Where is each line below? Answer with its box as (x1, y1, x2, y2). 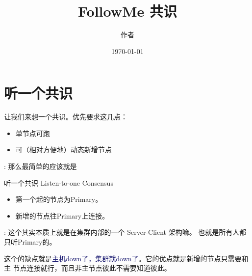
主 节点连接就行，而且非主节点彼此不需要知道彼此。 (4, 263, 171, 273)
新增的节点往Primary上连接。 (15, 210, 109, 221)
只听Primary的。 (4, 237, 56, 247)
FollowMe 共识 (77, 1, 177, 21)
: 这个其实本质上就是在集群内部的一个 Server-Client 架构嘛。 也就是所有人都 (4, 227, 247, 237)
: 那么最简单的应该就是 (4, 161, 77, 171)
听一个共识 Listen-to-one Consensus (4, 177, 113, 188)
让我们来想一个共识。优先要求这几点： (4, 111, 127, 122)
